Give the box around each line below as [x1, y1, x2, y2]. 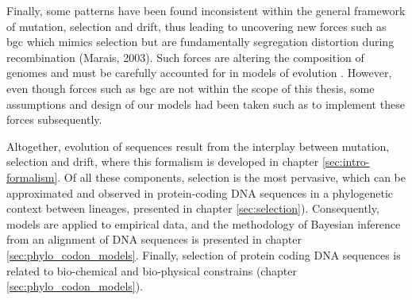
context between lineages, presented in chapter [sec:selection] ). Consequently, [6, 200, 379, 217]
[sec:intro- [322, 153, 370, 170]
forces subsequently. [6, 111, 102, 128]
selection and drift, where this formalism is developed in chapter [6, 153, 319, 170]
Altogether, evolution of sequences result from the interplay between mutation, [6, 137, 390, 154]
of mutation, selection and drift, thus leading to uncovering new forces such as [6, 17, 387, 34]
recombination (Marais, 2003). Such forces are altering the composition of [6, 48, 364, 65]
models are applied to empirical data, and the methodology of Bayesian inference [6, 215, 401, 232]
